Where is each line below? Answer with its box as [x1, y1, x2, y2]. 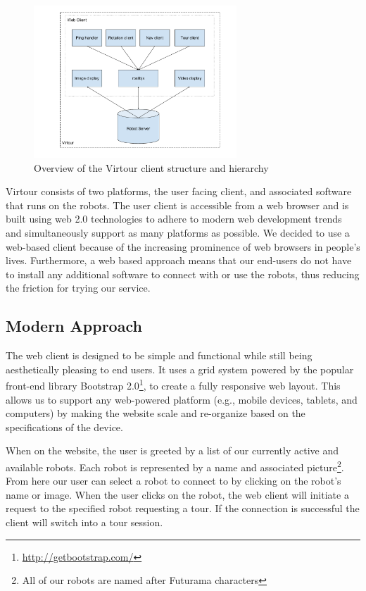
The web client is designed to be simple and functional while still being [6, 348, 313, 363]
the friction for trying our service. [6, 280, 151, 295]
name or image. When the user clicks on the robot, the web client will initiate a [6, 487, 349, 502]
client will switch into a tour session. [6, 514, 163, 529]
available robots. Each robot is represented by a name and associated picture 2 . [6, 457, 344, 474]
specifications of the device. [6, 419, 123, 434]
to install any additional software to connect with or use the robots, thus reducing [6, 266, 360, 281]
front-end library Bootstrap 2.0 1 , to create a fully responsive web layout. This [6, 376, 341, 392]
